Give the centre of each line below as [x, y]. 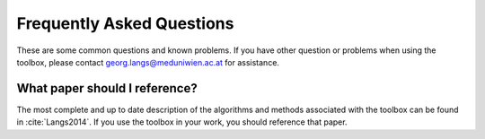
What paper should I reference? [107, 88]
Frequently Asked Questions [125, 23]
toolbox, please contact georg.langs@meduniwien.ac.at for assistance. [148, 62]
